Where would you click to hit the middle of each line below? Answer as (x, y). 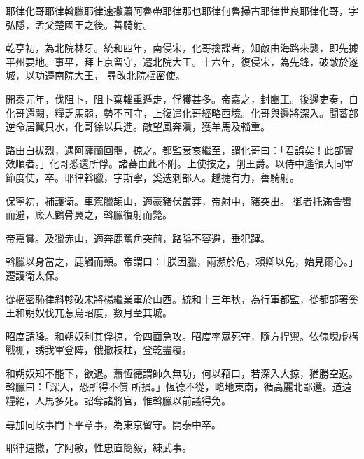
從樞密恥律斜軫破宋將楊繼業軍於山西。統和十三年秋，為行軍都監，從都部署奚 (182, 298)
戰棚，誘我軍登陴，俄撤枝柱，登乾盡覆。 (99, 349)
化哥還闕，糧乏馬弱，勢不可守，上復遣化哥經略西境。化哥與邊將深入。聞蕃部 (182, 112)
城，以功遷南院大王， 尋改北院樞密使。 (96, 75)
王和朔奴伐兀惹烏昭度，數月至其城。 (89, 312)
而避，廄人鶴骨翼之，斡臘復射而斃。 (89, 214)
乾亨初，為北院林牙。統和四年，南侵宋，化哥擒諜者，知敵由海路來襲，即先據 (182, 48)
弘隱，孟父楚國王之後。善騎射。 (79, 24)
